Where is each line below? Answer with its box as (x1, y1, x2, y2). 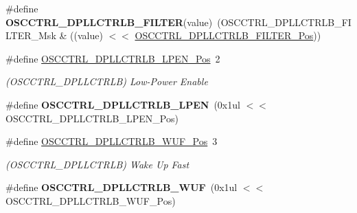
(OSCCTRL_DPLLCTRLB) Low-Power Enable (5, 74, 208, 89)
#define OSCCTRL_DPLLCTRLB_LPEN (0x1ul (5, 97, 240, 111)
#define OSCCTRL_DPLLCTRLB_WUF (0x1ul (5, 180, 238, 194)
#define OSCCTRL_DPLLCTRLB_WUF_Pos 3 (5, 134, 218, 148)
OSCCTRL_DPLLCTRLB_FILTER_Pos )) (135, 28, 321, 43)
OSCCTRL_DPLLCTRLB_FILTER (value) (5, 14, 213, 29)
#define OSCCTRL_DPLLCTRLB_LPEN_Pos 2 (5, 51, 220, 65)
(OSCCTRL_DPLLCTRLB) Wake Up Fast (5, 157, 189, 171)
